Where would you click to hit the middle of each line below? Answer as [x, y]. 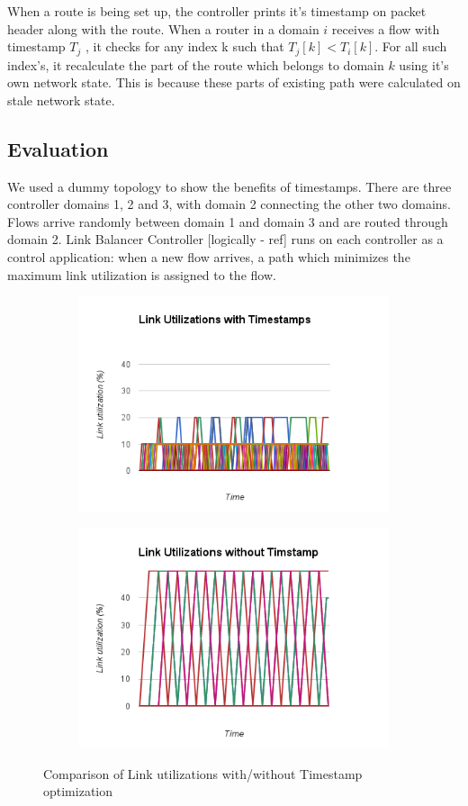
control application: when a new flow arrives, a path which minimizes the [209, 257]
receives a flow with [386, 28]
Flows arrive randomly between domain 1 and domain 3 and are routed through [228, 221]
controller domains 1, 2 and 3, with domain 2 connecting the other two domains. [229, 204]
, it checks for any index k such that [184, 46]
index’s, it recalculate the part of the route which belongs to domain [196, 64]
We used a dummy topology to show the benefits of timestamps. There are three [229, 186]
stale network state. [61, 100]
